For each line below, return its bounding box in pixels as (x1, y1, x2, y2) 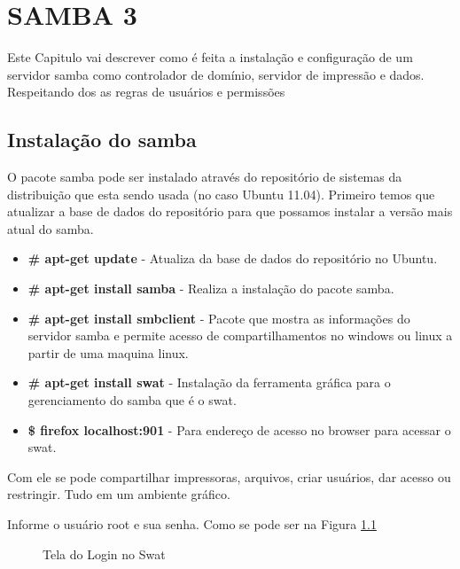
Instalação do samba (7, 126, 197, 153)
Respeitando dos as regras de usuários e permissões (7, 82, 285, 101)
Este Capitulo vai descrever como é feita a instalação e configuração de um (7, 48, 413, 66)
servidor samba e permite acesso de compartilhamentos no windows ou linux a (27, 326, 453, 345)
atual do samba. (7, 219, 94, 238)
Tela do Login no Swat (43, 544, 166, 563)
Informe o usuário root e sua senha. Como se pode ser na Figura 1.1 (7, 515, 377, 534)
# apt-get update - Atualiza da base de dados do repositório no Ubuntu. (27, 249, 438, 268)
